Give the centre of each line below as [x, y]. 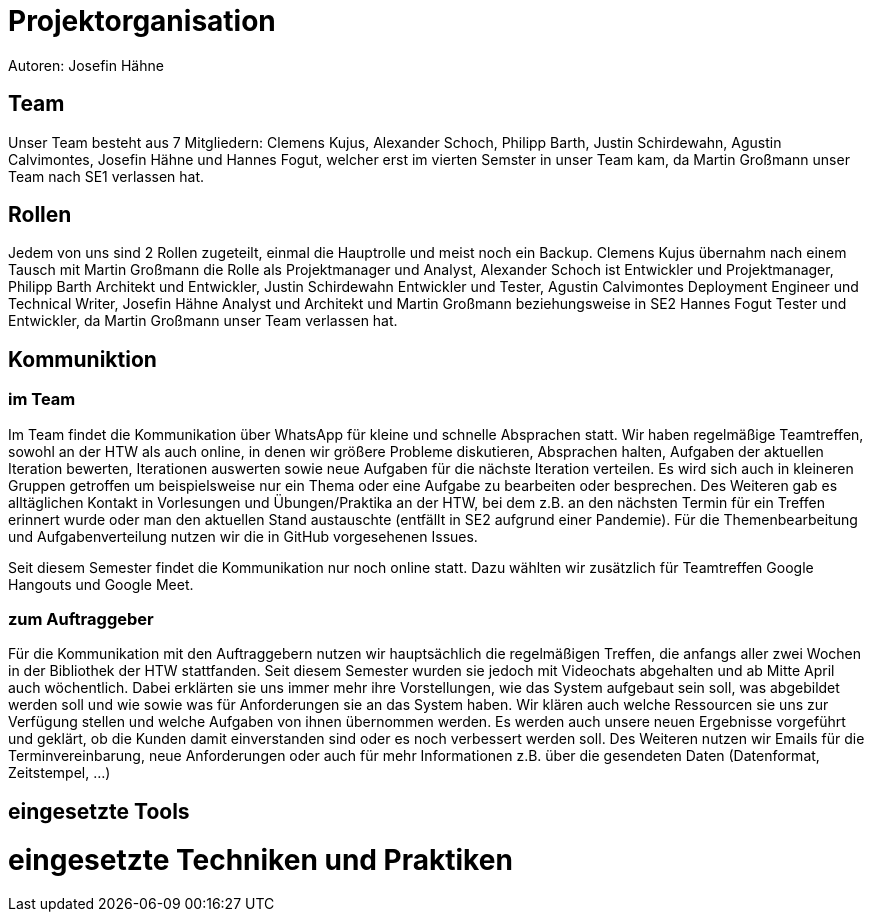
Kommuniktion [82, 359]
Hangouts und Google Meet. [101, 584]
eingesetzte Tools [99, 811]
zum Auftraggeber [81, 619]
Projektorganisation [142, 21]
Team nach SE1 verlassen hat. [106, 176]
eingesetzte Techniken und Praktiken [260, 859]
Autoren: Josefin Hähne [86, 65]
